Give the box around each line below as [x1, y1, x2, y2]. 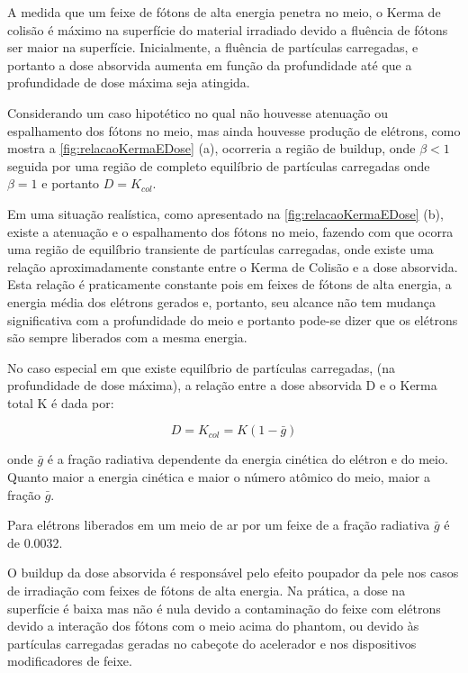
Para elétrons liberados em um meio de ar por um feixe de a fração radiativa [7, 515, 430, 534]
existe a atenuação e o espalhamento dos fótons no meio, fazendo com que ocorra [7, 222, 454, 241]
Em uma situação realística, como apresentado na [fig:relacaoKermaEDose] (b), [7, 204, 444, 223]
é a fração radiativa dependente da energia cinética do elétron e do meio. [47, 450, 448, 468]
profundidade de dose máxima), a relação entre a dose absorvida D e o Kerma [7, 376, 437, 395]
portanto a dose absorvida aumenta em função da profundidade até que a [7, 55, 412, 74]
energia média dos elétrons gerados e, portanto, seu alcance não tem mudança [7, 292, 436, 311]
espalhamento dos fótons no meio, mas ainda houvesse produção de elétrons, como [7, 121, 461, 140]
